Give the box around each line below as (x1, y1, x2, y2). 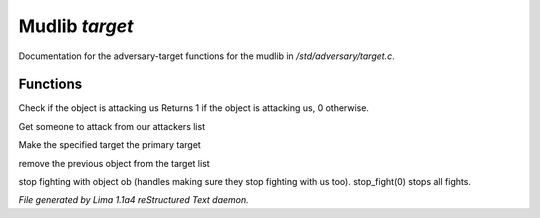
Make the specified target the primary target (18, 139, 202, 151)
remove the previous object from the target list (18, 157, 210, 169)
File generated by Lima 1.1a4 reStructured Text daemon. (18, 194, 249, 206)
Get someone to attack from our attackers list (18, 120, 205, 132)
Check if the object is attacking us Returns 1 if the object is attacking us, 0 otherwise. (18, 102, 370, 114)
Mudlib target (18, 15, 134, 37)
